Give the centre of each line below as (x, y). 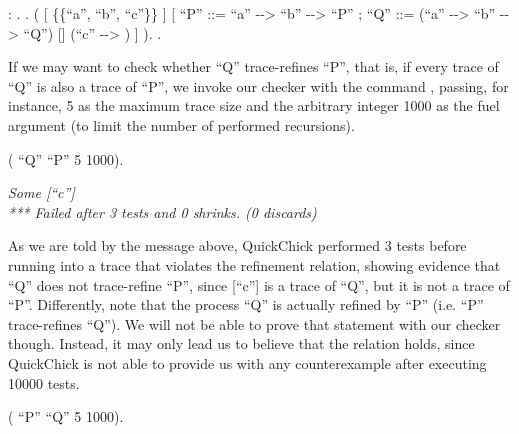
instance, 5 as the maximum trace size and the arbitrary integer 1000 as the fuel (254, 105)
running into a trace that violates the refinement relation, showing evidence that (254, 264)
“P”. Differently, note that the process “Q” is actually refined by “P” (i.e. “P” (246, 304)
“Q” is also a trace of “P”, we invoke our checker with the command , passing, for (258, 85)
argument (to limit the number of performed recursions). (181, 124)
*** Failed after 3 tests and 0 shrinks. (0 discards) (162, 211)
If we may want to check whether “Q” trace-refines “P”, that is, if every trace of (253, 66)
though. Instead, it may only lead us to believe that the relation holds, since (241, 343)
